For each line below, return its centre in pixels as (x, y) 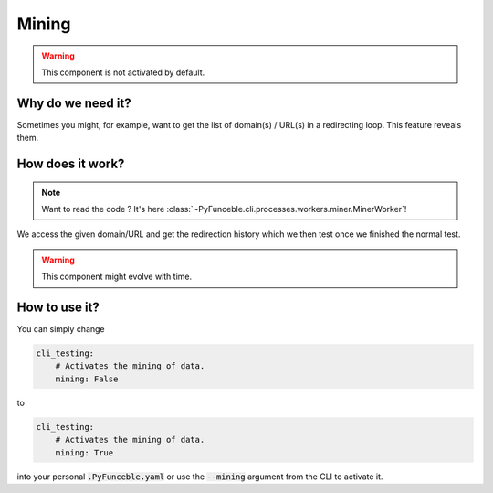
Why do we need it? (74, 103)
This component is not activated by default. (123, 72)
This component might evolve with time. (117, 277)
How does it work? (71, 164)
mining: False (87, 379)
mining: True (84, 452)
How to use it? (58, 308)
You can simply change (61, 329)
